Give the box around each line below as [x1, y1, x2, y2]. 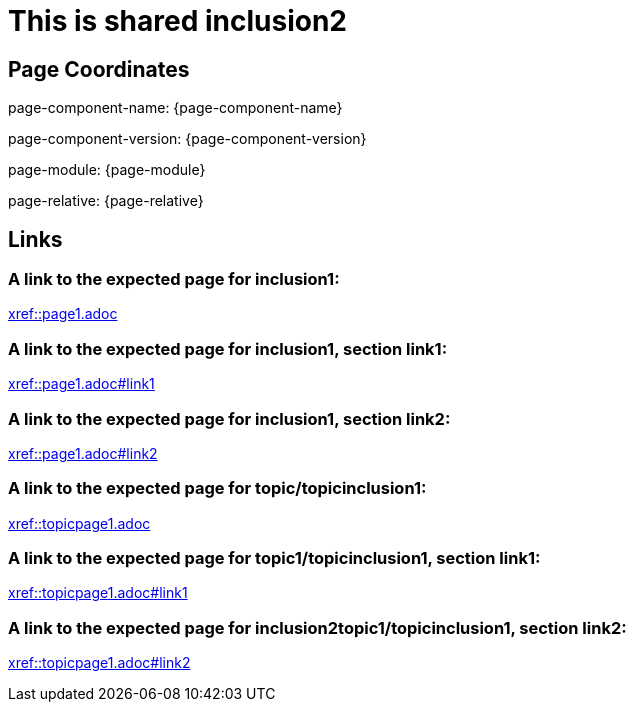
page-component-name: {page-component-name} [8, 99, 343, 117]
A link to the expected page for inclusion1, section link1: [8, 338, 448, 359]
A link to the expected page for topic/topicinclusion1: [8, 478, 427, 499]
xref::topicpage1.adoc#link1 [8, 584, 188, 602]
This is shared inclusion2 [8, 4, 347, 38]
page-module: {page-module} [8, 161, 206, 179]
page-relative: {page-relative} [8, 192, 204, 210]
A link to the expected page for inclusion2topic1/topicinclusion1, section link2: [8, 617, 627, 638]
